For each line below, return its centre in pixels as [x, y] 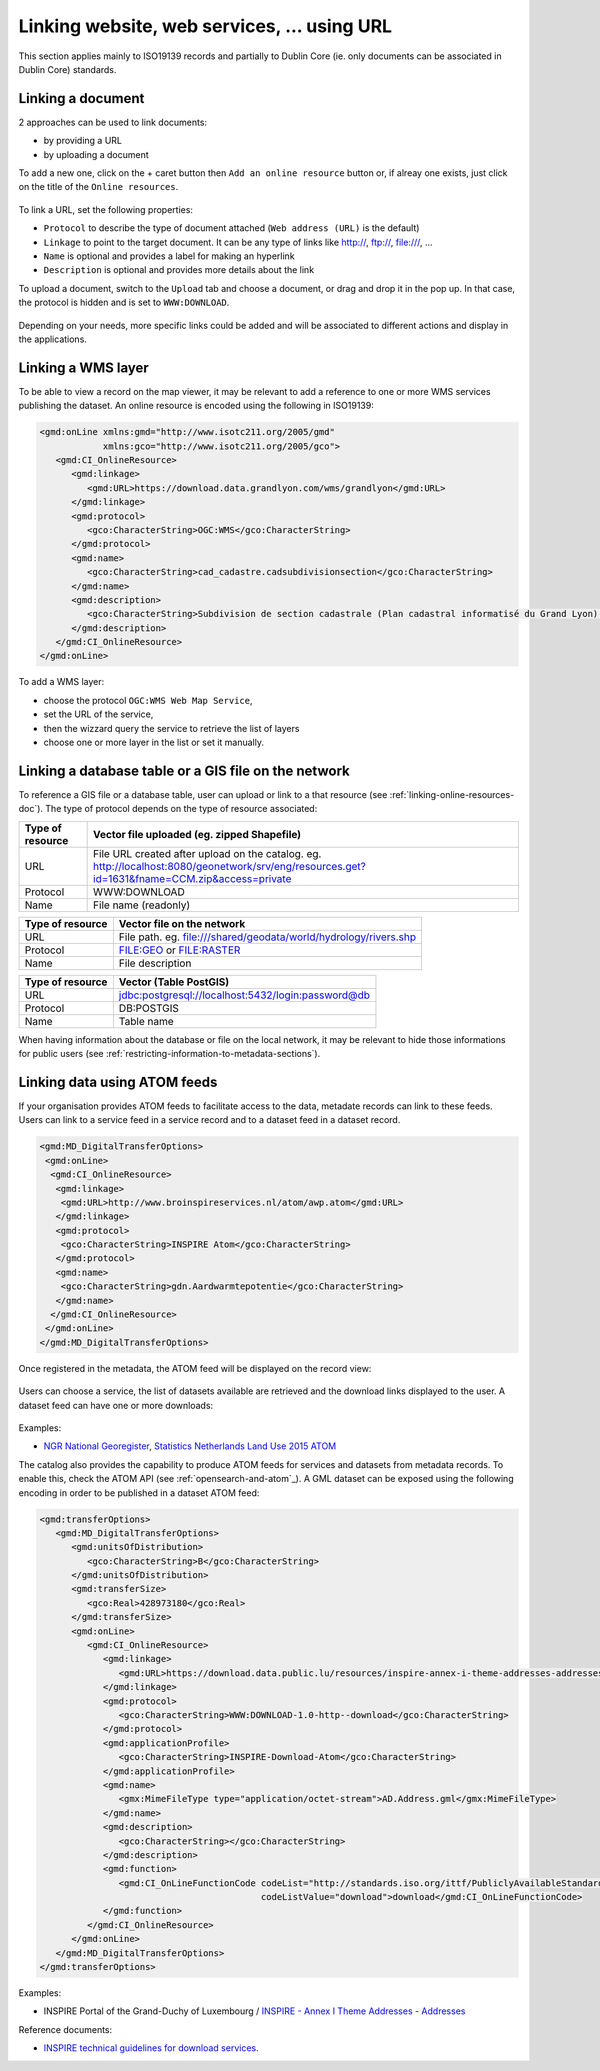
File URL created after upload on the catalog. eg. [207, 853]
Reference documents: [65, 2029]
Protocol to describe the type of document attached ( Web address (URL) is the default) [231, 228]
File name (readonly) [142, 905]
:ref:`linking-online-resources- [452, 794]
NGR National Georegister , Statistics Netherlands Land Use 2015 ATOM [190, 1446]
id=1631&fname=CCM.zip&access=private [192, 878]
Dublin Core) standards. [67, 69]
